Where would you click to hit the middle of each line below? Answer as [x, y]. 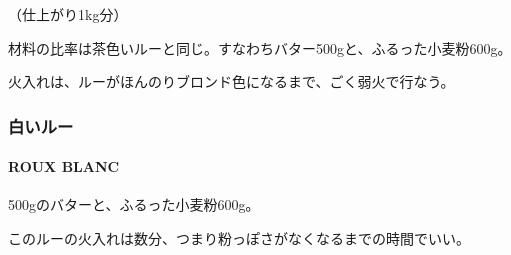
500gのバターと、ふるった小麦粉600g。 [134, 204]
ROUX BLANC [64, 166]
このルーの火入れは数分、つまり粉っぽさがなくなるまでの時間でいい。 [239, 238]
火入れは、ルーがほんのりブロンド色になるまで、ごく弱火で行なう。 [231, 81]
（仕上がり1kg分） [68, 14]
